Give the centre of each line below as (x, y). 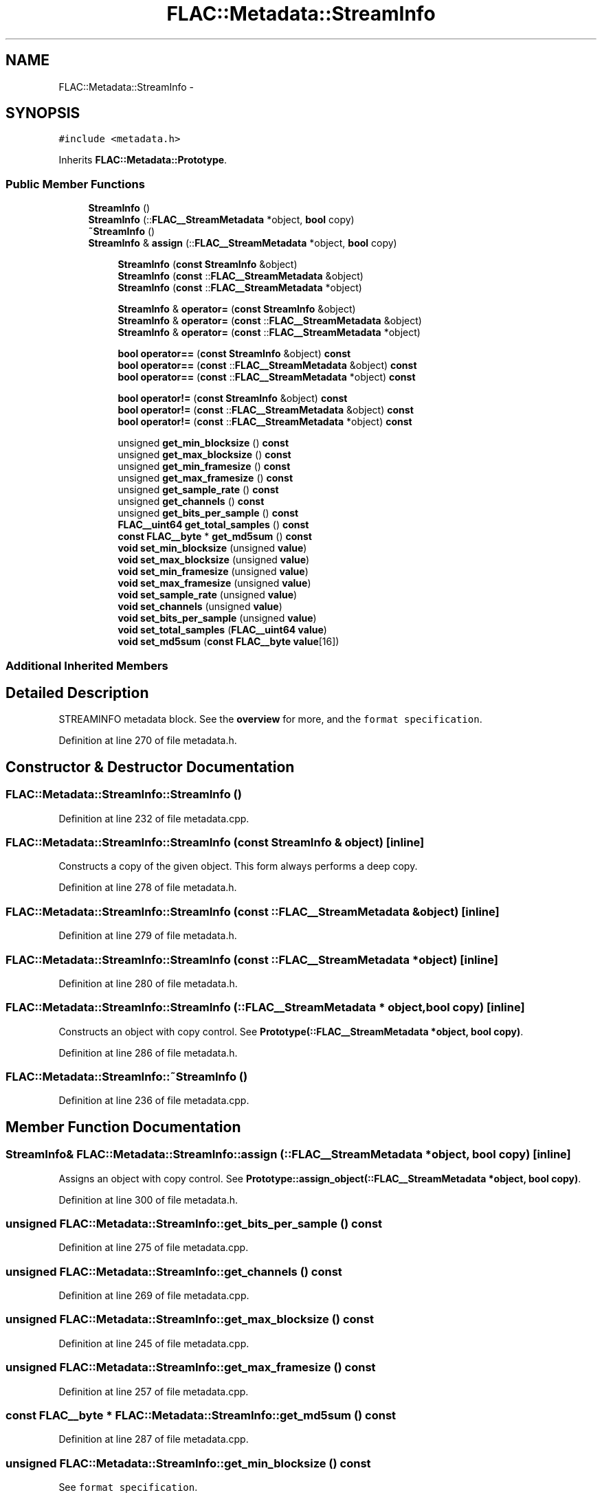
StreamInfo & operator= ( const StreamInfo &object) (237, 309)
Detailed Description (77, 693)
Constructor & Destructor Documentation (150, 767)
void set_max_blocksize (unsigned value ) (214, 560)
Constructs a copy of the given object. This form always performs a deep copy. (238, 866)
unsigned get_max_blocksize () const (204, 455)
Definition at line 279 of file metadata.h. (148, 936)
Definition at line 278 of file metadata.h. (148, 888)
